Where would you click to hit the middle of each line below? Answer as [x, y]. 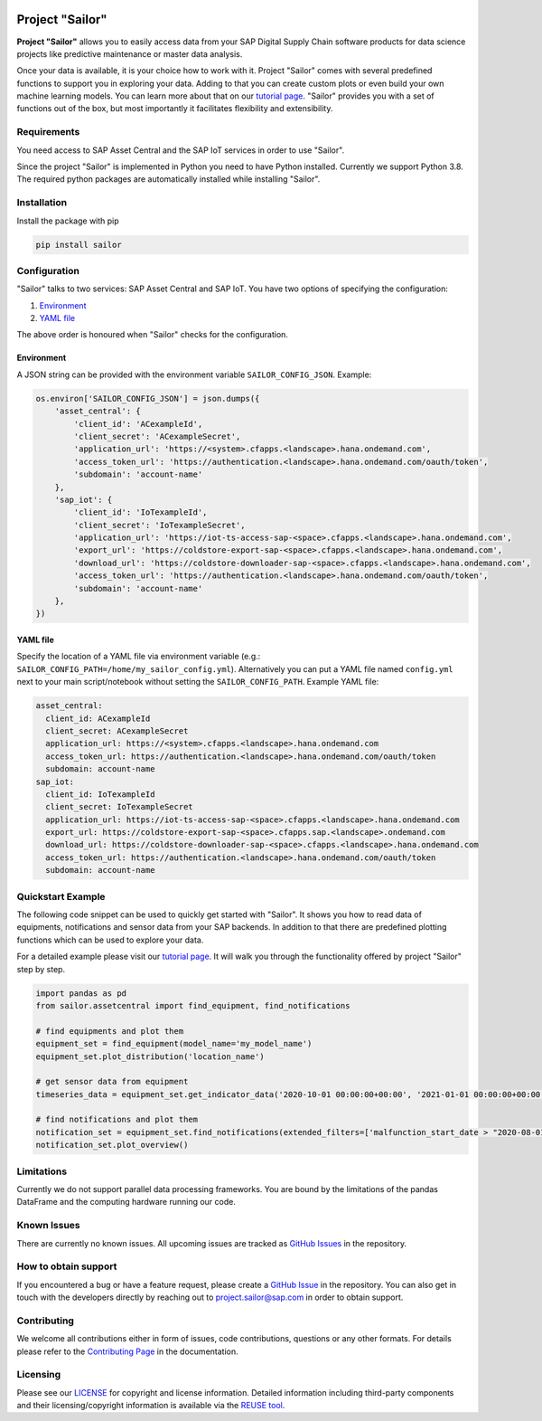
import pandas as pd [81, 993]
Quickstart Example [61, 896]
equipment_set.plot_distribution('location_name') [150, 1056]
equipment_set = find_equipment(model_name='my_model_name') [174, 1044]
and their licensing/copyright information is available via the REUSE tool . [151, 1406]
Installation [42, 203]
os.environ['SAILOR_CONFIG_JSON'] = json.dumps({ [148, 398]
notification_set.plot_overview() [112, 1145]
